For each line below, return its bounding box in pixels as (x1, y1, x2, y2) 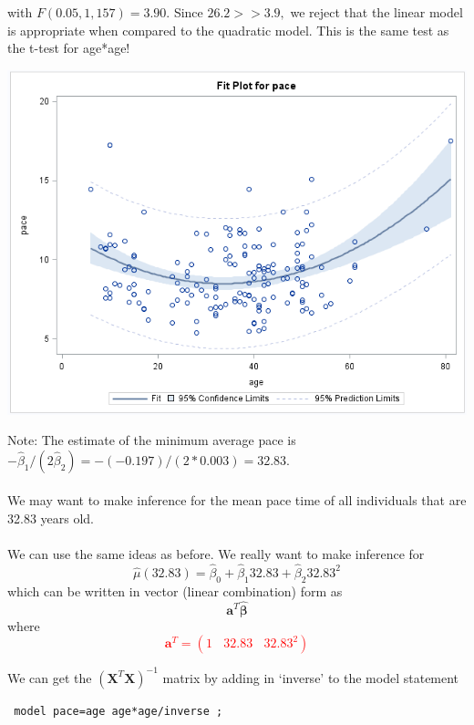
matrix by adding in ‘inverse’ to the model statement (162, 668, 459, 687)
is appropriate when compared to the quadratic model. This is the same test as (7, 20, 449, 39)
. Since (166, 3, 203, 21)
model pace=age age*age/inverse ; (14, 704, 223, 718)
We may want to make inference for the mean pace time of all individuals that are (7, 491, 467, 510)
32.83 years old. (7, 508, 95, 527)
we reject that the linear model (290, 3, 463, 21)
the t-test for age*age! (7, 38, 130, 57)
